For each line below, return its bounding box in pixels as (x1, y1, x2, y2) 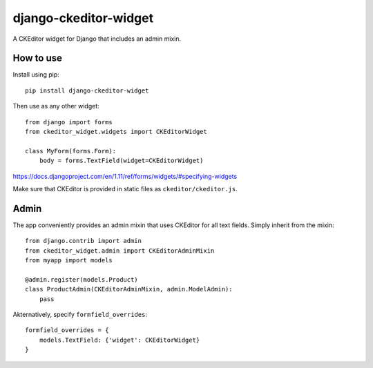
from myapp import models (25, 256, 113, 264)
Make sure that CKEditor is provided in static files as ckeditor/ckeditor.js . (12, 184, 238, 193)
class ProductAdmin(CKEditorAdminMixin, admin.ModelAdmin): (25, 285, 233, 293)
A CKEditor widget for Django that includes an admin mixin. (12, 35, 182, 43)
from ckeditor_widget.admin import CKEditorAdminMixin (25, 246, 215, 255)
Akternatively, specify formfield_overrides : (12, 311, 148, 318)
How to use (12, 52, 62, 64)
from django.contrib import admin (25, 237, 142, 245)
